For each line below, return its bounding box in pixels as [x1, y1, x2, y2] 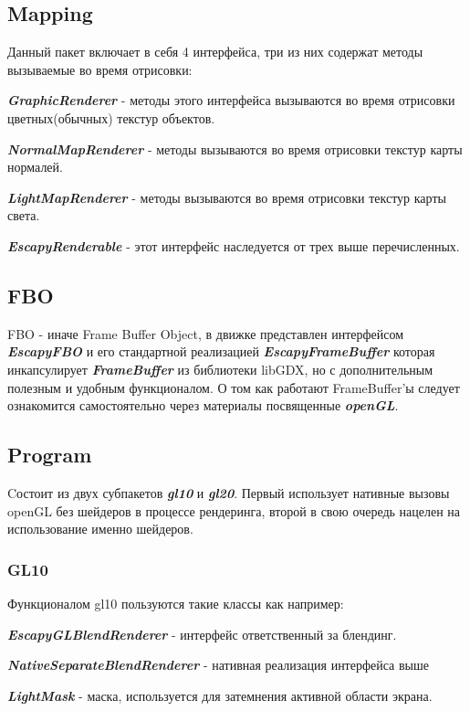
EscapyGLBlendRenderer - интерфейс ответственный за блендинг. [7, 624, 397, 643]
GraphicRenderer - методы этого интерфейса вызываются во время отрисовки [7, 90, 455, 110]
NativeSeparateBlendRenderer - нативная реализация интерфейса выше [7, 655, 430, 674]
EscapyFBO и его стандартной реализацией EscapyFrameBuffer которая [7, 342, 435, 361]
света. [7, 206, 40, 225]
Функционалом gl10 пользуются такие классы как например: [7, 593, 344, 612]
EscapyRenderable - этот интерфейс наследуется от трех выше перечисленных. [7, 236, 460, 255]
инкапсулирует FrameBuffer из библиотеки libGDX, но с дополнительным [7, 359, 433, 378]
